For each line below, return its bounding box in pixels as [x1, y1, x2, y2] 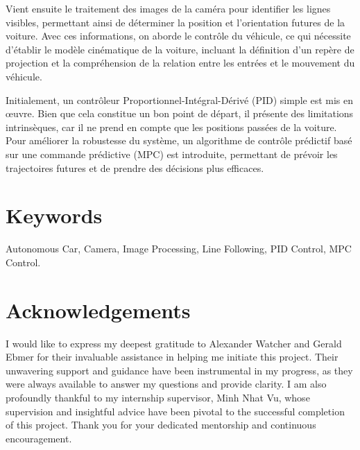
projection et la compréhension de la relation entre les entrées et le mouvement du [6, 55, 355, 70]
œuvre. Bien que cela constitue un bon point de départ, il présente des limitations [6, 106, 354, 121]
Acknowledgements [6, 295, 191, 324]
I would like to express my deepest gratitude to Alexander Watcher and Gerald [6, 336, 342, 350]
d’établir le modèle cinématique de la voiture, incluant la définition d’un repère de [6, 42, 354, 56]
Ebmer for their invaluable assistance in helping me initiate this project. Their [6, 349, 338, 364]
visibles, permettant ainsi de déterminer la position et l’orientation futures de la [6, 15, 345, 29]
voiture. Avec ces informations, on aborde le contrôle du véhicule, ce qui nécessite [6, 28, 351, 43]
